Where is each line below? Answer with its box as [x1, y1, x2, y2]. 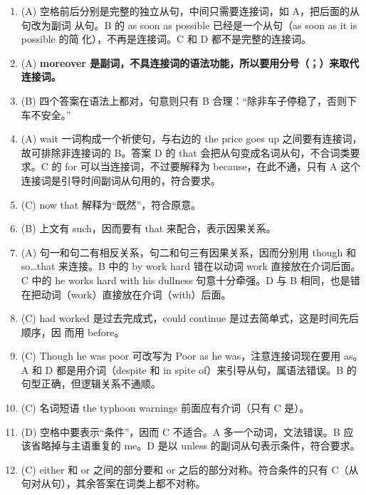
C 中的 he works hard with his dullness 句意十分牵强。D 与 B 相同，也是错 [21, 272, 360, 287]
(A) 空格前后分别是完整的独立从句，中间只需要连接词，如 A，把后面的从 [21, 4, 360, 18]
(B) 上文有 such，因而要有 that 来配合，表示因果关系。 [21, 221, 276, 236]
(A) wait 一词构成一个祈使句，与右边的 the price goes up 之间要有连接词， [21, 131, 362, 146]
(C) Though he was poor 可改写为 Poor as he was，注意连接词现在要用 [21, 348, 341, 363]
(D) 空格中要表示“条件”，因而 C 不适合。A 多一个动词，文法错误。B [21, 424, 340, 439]
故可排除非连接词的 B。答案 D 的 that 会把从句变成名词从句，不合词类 [21, 145, 350, 160]
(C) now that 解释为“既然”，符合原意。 [21, 197, 202, 212]
